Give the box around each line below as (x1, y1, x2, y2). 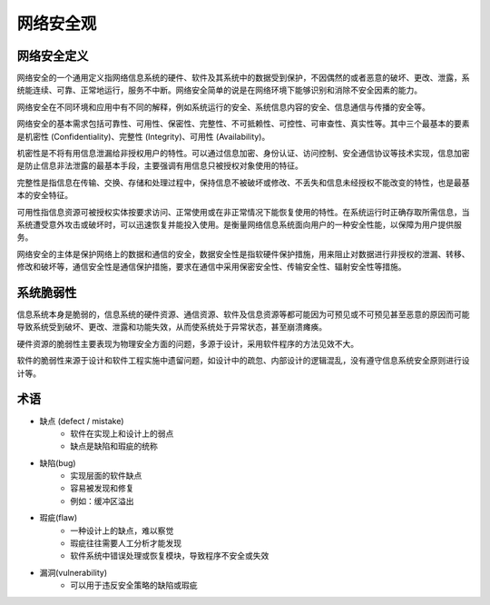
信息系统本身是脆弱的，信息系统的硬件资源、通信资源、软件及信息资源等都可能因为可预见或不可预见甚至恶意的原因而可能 (16, 309, 470, 320)
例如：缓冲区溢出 (70, 495, 134, 506)
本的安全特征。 (16, 190, 73, 201)
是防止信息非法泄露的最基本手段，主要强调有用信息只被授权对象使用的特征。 (16, 160, 303, 172)
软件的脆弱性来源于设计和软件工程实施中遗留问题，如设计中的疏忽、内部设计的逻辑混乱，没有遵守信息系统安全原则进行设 (16, 355, 470, 366)
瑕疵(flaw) (39, 512, 78, 523)
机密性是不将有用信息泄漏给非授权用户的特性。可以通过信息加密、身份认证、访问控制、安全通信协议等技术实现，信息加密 (16, 148, 470, 159)
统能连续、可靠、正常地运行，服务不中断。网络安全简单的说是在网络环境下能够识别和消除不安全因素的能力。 (16, 84, 422, 95)
